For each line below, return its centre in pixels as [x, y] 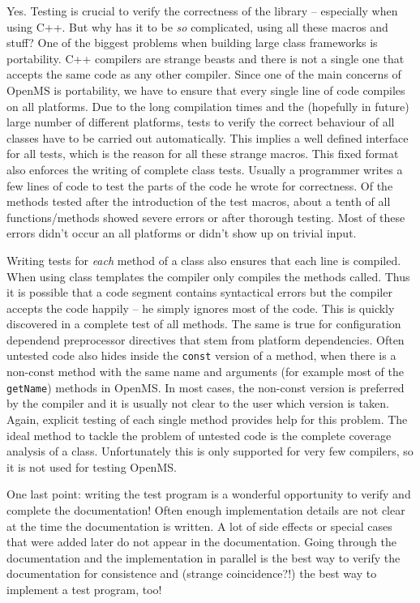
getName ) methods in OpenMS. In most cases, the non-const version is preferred [206, 387]
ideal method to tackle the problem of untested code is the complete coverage [199, 435]
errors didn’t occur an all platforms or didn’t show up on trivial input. [182, 233]
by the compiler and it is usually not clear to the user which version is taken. [198, 403]
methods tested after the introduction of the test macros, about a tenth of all [199, 201]
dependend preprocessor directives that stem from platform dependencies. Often [206, 339]
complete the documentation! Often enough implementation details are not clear [206, 509]
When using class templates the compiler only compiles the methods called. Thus [208, 276]
